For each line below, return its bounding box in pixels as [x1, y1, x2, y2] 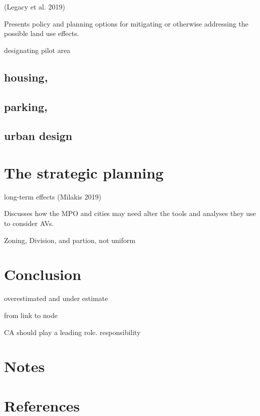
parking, [4, 98, 48, 114]
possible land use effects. [4, 28, 79, 38]
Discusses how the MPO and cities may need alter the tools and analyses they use [4, 208, 256, 218]
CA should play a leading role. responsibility [4, 326, 141, 337]
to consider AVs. [4, 218, 54, 228]
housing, [4, 69, 48, 84]
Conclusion [4, 264, 82, 284]
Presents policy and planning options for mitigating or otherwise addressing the [4, 18, 248, 28]
